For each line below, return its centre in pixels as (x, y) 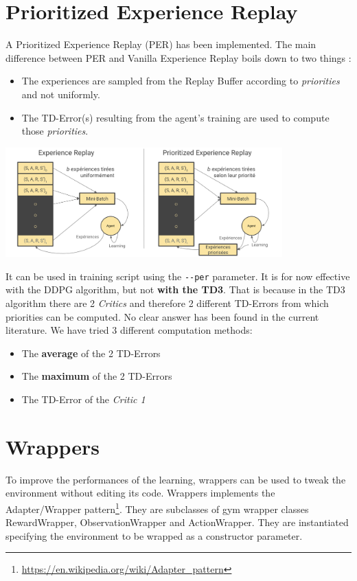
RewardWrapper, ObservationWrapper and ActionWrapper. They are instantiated (177, 522)
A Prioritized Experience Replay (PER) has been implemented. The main (161, 44)
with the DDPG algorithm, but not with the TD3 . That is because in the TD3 (175, 289)
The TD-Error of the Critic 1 (83, 399)
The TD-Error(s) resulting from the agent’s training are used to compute (175, 117)
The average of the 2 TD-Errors (91, 353)
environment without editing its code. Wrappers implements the (140, 493)
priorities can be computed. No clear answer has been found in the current (162, 316)
